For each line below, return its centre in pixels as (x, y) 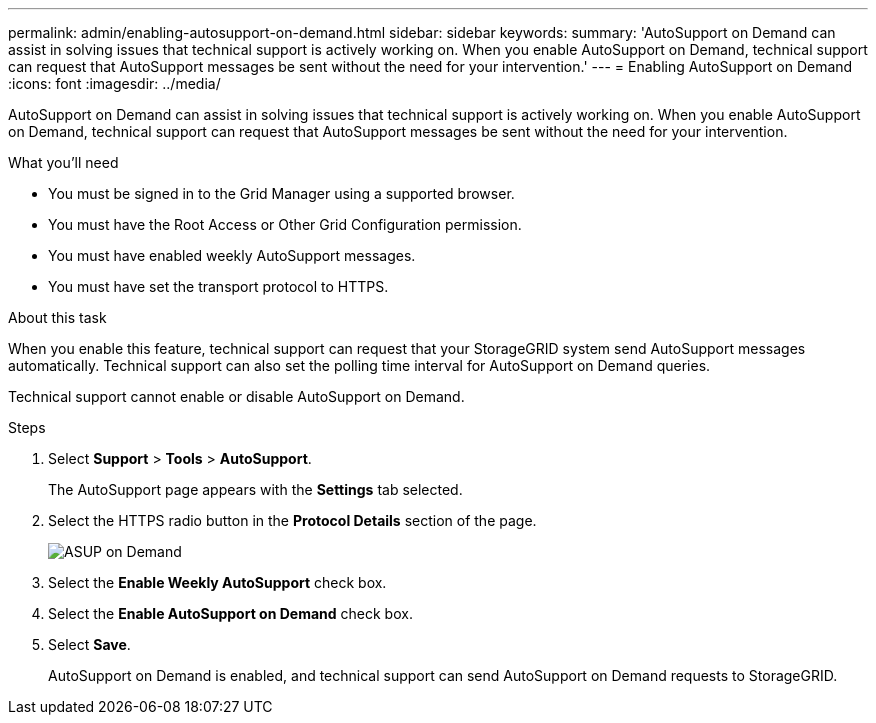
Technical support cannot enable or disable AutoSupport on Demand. (236, 396)
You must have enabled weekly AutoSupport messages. (232, 255)
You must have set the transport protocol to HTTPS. (218, 286)
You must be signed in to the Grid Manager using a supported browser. (281, 193)
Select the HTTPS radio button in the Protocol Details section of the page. (292, 520)
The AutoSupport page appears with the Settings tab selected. (255, 489)
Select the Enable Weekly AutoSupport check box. (217, 582)
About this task (57, 317)
